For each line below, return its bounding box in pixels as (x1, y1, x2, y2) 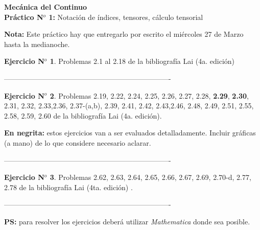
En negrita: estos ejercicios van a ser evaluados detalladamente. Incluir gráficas (4, 127, 256, 138)
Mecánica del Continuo (4, 2, 87, 12)
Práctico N (4, 11, 43, 22)
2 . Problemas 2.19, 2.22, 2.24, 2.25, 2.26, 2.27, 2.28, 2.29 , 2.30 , (50, 90, 249, 101)
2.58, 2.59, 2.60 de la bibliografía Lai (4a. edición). (4, 110, 162, 121)
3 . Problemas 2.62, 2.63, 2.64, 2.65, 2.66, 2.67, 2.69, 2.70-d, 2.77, (50, 172, 251, 182)
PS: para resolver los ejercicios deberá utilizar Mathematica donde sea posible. (4, 216, 250, 226)
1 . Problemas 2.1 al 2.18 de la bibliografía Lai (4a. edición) (50, 56, 235, 66)
